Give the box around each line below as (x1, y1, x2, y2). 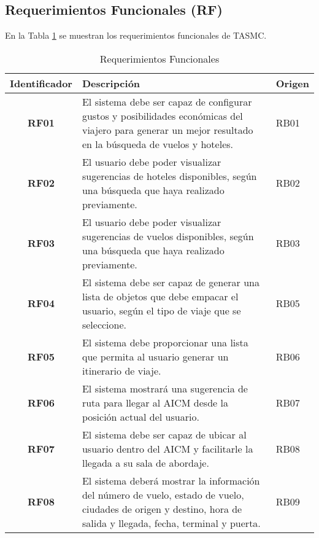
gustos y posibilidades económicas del (82, 108, 243, 123)
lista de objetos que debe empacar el (82, 289, 239, 303)
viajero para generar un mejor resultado (82, 122, 253, 137)
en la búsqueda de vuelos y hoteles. (82, 136, 233, 151)
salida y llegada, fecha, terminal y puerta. (82, 515, 261, 530)
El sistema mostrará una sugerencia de (82, 381, 248, 396)
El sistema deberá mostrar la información (82, 473, 260, 488)
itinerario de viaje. (82, 363, 161, 378)
